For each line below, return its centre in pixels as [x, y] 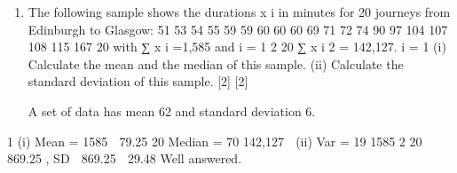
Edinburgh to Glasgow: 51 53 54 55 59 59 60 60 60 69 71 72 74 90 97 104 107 [238, 29]
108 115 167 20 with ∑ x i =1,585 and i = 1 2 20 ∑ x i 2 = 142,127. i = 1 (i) [237, 47]
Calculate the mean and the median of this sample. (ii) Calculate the [216, 63]
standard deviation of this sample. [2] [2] [138, 81]
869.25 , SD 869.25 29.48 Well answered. [125, 158]
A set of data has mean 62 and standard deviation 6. [172, 110]
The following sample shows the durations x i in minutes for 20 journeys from [239, 12]
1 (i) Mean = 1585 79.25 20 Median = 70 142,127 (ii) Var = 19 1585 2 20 [215, 141]
